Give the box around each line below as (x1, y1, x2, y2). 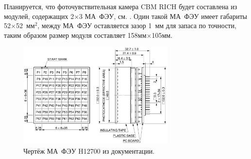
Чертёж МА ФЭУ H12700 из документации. (23, 145, 155, 156)
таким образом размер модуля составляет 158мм (4, 30, 147, 40)
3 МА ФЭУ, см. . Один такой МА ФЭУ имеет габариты (79, 11, 248, 21)
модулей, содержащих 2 (4, 11, 74, 21)
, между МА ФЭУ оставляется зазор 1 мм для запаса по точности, (37, 20, 236, 31)
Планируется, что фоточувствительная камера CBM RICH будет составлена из (4, 1, 237, 11)
